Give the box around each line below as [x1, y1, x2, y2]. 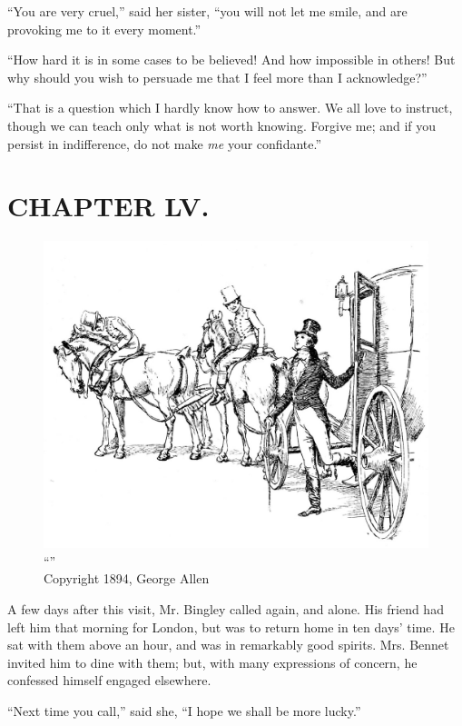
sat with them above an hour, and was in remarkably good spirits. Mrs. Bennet [7, 635, 449, 654]
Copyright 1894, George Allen [44, 569, 210, 588]
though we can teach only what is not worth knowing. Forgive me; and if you [7, 115, 437, 134]
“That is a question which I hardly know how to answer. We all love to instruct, [7, 98, 453, 117]
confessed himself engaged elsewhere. [7, 671, 211, 690]
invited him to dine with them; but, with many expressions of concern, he [7, 652, 418, 671]
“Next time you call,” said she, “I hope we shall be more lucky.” [7, 701, 361, 720]
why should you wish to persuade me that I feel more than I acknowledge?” [7, 67, 428, 86]
